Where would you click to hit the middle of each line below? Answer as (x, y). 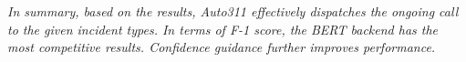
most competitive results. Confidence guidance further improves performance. (222, 47)
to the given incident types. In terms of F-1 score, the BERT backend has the (223, 29)
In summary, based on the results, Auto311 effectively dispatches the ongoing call (233, 11)
